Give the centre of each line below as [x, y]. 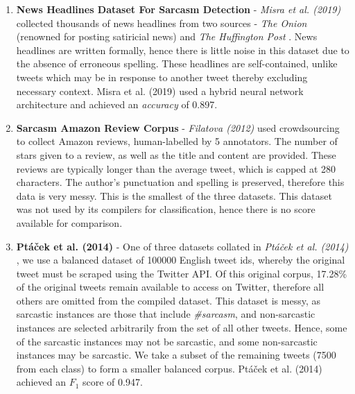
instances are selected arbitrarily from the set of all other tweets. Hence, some [182, 328]
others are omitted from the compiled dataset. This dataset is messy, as [168, 300]
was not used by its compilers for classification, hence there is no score [166, 209]
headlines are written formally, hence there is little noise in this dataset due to [183, 50]
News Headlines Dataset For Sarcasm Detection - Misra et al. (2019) [179, 9]
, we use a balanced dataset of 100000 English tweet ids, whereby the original [181, 260]
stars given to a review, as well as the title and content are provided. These [176, 154]
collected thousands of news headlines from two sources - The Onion [162, 23]
